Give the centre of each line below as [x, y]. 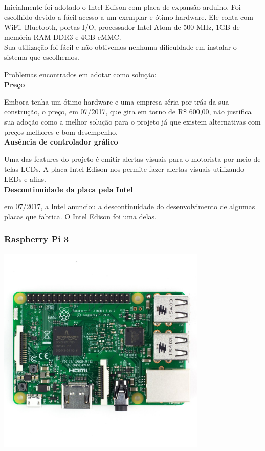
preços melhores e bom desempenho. [61, 131]
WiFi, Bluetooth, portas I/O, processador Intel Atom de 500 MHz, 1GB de [122, 27]
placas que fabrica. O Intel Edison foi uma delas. [80, 216]
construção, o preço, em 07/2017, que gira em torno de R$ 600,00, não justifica [128, 111]
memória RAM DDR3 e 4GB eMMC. [63, 37]
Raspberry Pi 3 [37, 239]
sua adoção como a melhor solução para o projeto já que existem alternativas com [132, 121]
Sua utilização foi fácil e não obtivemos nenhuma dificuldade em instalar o [120, 47]
